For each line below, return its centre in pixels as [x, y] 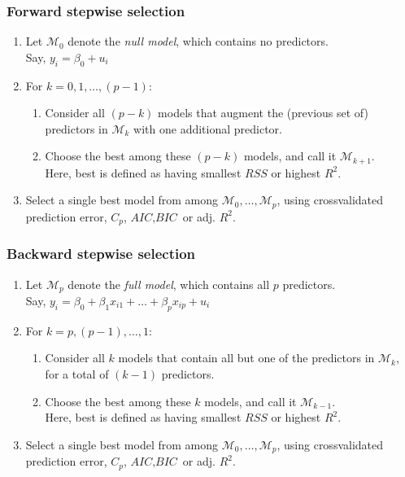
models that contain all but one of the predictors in [246, 358]
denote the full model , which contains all [169, 284]
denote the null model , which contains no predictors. [198, 41]
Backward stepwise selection [101, 254]
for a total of [77, 374]
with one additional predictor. [208, 128]
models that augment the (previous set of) [263, 113]
